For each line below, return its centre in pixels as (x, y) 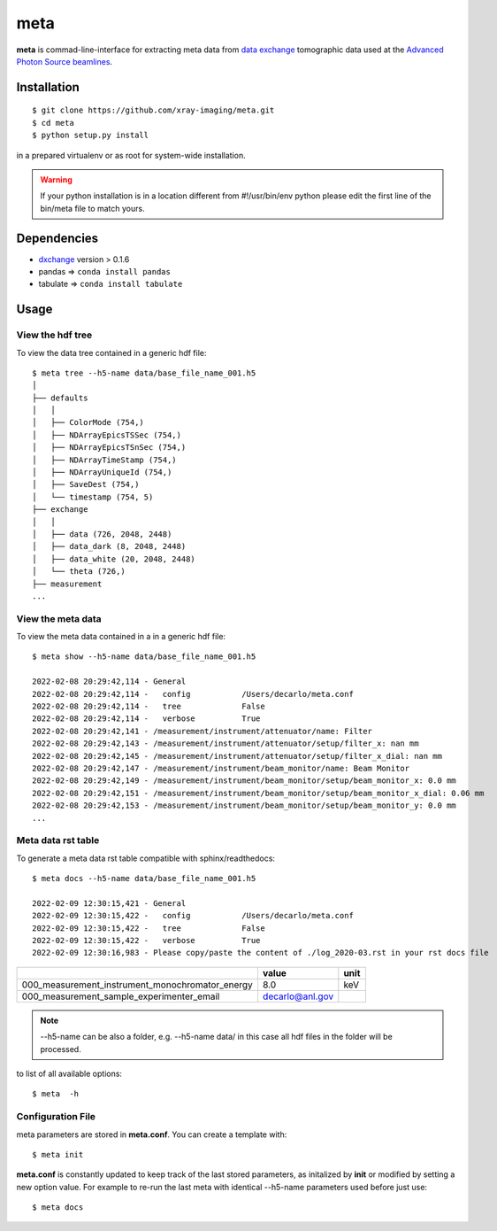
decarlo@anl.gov (298, 996)
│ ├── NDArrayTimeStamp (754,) (104, 460)
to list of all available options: (69, 1073)
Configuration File (56, 1117)
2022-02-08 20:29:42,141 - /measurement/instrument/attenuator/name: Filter (203, 731)
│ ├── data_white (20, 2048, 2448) (114, 559)
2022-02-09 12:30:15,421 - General (109, 903)
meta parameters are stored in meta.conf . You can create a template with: (152, 1134)
